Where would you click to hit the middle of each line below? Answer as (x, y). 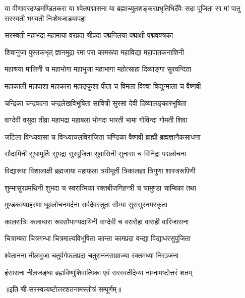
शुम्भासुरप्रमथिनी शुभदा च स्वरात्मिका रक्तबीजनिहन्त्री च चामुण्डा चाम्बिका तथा (100, 187)
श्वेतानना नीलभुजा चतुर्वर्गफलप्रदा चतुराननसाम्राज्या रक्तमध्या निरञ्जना (92, 255)
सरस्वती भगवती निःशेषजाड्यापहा (45, 18)
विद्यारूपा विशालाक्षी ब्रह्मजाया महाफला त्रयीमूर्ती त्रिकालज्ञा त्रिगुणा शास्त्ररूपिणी (100, 170)
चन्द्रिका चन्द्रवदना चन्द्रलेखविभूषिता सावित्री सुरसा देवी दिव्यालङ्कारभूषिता (96, 103)
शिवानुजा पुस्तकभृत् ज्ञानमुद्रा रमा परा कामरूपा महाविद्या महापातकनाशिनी (94, 52)
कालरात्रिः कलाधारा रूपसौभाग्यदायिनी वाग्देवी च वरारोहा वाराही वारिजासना (97, 221)
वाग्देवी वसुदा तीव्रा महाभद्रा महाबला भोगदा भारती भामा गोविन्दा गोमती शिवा (96, 120)
